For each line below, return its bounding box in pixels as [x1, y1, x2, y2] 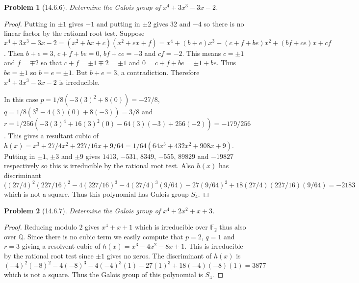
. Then [4, 48, 24, 58]
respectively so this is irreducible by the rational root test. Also [4, 160, 194, 171]
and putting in [96, 18, 140, 28]
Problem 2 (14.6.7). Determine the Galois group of [4, 205, 161, 215]
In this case [4, 94, 38, 104]
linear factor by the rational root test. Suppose [4, 28, 145, 38]
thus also [219, 222, 246, 232]
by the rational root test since [4, 251, 94, 260]
